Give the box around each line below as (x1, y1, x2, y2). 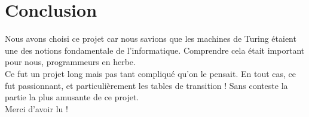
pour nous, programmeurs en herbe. (5, 56, 136, 68)
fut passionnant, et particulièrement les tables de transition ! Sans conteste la (5, 79, 288, 91)
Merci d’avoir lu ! (5, 102, 68, 115)
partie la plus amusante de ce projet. (5, 91, 139, 103)
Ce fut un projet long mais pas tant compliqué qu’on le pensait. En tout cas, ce (5, 67, 296, 79)
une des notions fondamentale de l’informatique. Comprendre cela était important (5, 44, 305, 56)
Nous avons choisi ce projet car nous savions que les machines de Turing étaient (5, 32, 296, 45)
